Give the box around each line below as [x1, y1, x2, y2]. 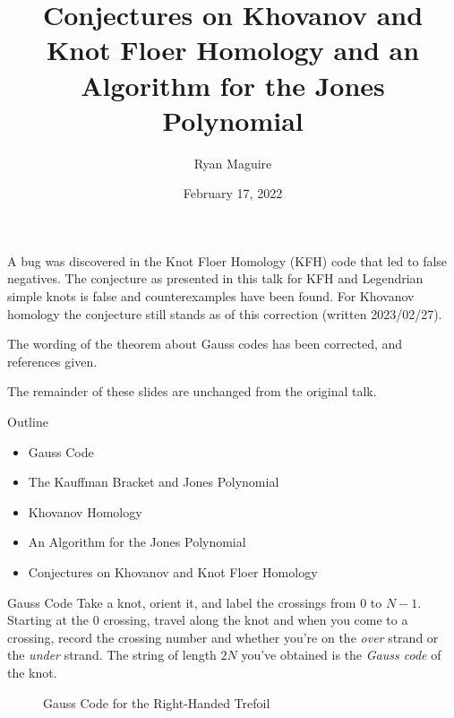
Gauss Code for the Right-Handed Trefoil [43, 693, 270, 712]
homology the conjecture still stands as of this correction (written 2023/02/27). [7, 304, 442, 323]
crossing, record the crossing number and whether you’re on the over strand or [7, 627, 439, 646]
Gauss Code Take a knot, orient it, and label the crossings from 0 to [7, 593, 382, 611]
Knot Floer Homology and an [46, 31, 420, 68]
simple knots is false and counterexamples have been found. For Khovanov [7, 287, 415, 306]
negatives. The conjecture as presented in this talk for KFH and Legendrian [7, 269, 424, 288]
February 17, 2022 [183, 184, 283, 203]
